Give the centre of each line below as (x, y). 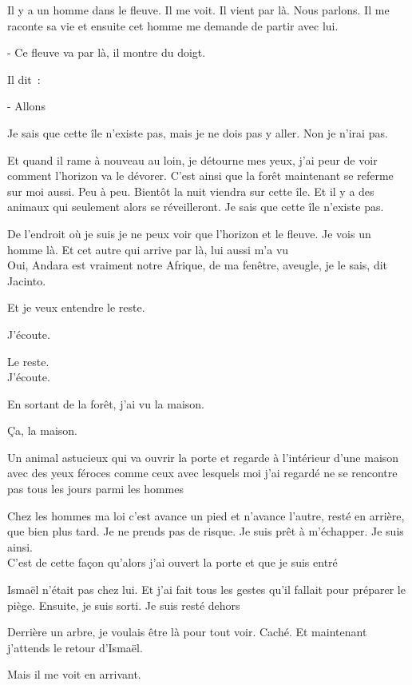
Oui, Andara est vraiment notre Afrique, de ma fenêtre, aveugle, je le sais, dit (198, 265)
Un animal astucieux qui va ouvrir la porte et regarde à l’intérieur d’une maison (203, 457)
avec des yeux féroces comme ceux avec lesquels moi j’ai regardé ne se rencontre (202, 473)
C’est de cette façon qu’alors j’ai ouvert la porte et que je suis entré (172, 562)
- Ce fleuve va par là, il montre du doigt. (107, 52)
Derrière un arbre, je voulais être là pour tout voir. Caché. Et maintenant (187, 632)
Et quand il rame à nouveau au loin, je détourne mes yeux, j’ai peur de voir (192, 159)
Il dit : (24, 79)
